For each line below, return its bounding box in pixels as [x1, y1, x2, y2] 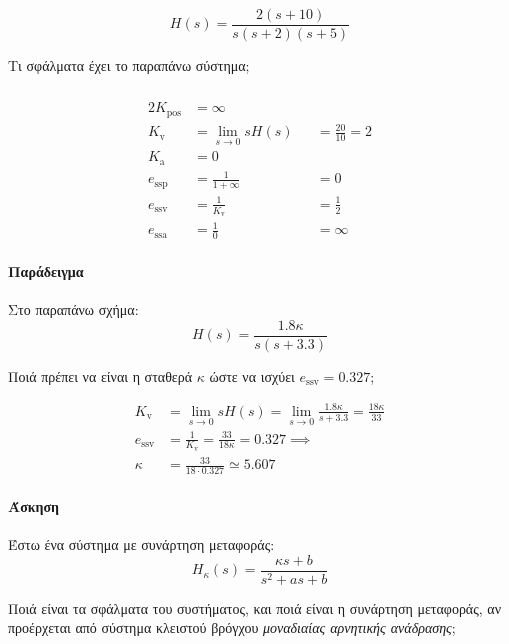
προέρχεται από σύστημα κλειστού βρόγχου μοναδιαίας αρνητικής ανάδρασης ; [8, 617, 456, 638]
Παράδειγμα [8, 260, 84, 281]
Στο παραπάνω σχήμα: [8, 299, 139, 320]
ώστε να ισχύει [209, 365, 295, 386]
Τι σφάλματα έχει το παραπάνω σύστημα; [8, 55, 250, 76]
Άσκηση [8, 495, 60, 516]
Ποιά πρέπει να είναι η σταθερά [8, 365, 193, 386]
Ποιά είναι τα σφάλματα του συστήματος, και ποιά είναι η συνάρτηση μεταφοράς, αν [8, 597, 501, 618]
